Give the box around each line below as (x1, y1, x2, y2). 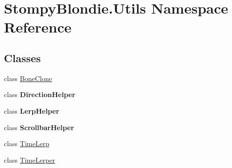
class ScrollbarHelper (4, 122, 74, 132)
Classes (4, 50, 41, 65)
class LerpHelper (4, 105, 59, 116)
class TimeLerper (4, 154, 56, 165)
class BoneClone (4, 73, 52, 83)
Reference (4, 17, 72, 37)
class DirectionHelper (4, 89, 76, 100)
